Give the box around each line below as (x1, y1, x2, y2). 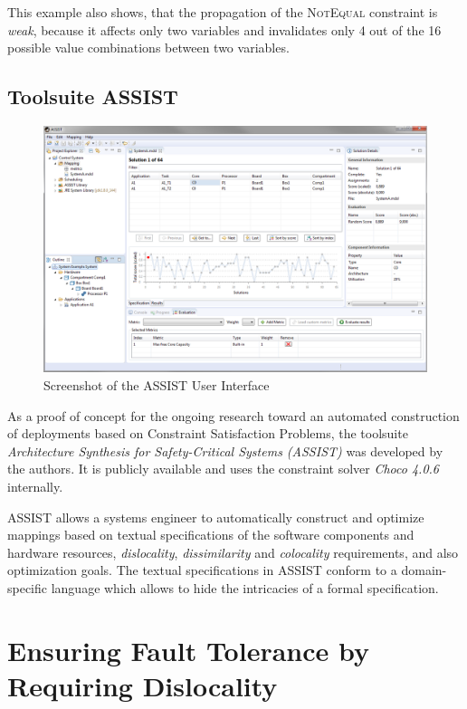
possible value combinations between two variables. (7, 38, 290, 57)
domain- (401, 560, 447, 580)
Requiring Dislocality (7, 666, 278, 704)
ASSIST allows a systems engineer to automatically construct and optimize (7, 507, 424, 526)
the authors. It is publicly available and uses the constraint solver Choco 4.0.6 (7, 459, 439, 478)
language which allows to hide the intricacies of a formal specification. (51, 578, 439, 597)
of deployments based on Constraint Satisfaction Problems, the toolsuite (7, 424, 408, 443)
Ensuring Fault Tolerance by (7, 631, 369, 668)
